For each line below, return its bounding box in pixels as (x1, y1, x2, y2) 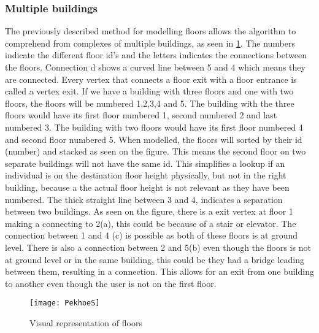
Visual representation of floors (29, 316, 142, 329)
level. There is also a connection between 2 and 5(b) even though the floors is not (5, 240, 311, 253)
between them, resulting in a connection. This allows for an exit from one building (5, 265, 314, 278)
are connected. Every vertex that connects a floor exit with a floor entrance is (5, 72, 297, 85)
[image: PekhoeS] (29, 299, 100, 308)
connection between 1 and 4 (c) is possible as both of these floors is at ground (5, 229, 298, 242)
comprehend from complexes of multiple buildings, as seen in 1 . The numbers (5, 36, 295, 49)
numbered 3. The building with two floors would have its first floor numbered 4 (5, 120, 303, 133)
